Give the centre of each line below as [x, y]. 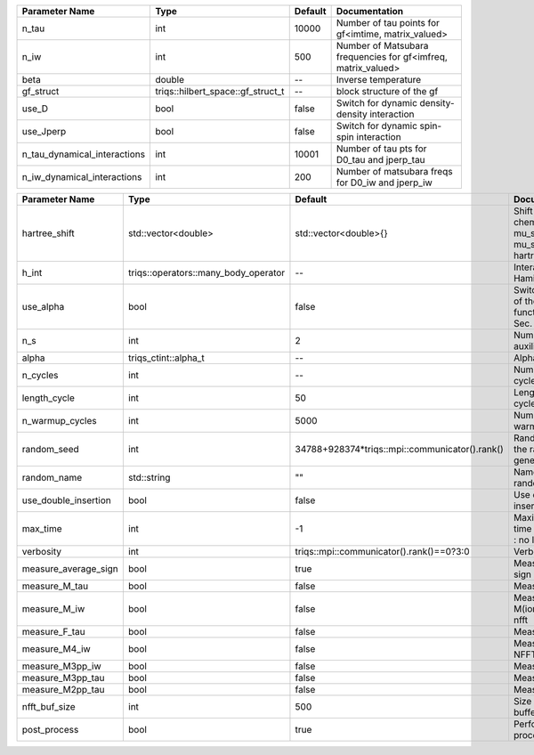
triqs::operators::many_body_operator [206, 273]
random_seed [50, 449]
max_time [42, 528]
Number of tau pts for [381, 149]
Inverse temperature [379, 80]
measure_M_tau [55, 586]
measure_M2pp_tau [63, 690]
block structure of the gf [387, 91]
